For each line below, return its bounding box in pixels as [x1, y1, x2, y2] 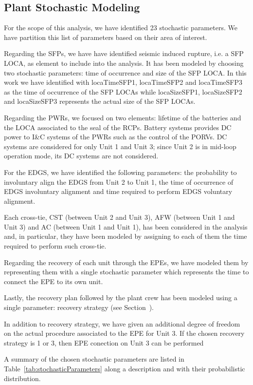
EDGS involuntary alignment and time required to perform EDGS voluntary [4, 186, 233, 196]
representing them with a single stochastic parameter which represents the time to [4, 267, 249, 277]
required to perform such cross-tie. [4, 241, 107, 251]
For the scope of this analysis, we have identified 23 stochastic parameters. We [4, 22, 237, 33]
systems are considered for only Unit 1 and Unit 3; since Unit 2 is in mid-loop [4, 141, 236, 151]
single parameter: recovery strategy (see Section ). [4, 302, 154, 312]
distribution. [4, 373, 41, 383]
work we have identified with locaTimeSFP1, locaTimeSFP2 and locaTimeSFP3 [4, 77, 243, 87]
